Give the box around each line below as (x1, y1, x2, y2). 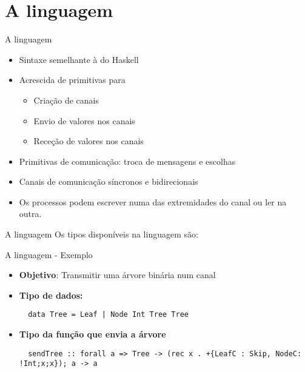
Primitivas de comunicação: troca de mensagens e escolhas (19, 154, 236, 167)
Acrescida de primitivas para (19, 73, 126, 86)
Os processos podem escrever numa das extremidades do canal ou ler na (19, 195, 287, 208)
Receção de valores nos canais (33, 135, 144, 147)
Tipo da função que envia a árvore (19, 328, 166, 340)
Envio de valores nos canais (33, 114, 135, 127)
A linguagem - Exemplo (5, 248, 93, 261)
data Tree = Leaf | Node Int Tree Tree (28, 310, 189, 319)
